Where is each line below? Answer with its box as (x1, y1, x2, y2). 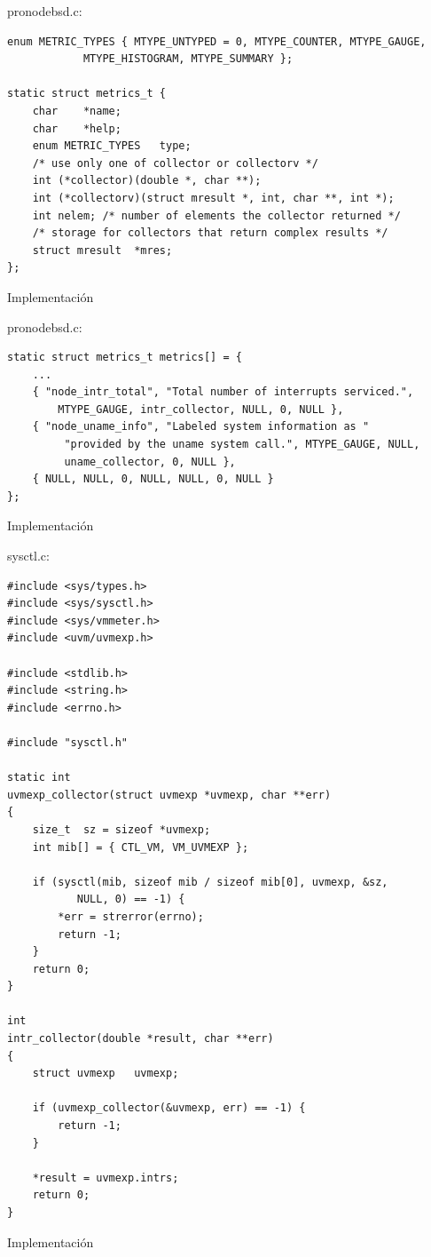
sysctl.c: (7, 546, 50, 565)
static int (7, 771, 71, 784)
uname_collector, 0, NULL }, (64, 455, 236, 468)
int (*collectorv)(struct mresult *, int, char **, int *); (32, 191, 395, 204)
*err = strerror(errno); (58, 910, 204, 923)
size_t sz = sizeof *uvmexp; (32, 823, 211, 836)
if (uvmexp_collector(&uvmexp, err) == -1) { (32, 1102, 306, 1115)
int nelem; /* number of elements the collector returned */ (32, 209, 401, 222)
